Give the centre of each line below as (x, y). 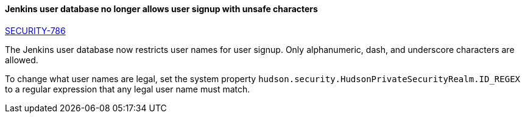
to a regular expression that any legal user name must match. (128, 89)
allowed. (22, 60)
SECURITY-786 (35, 30)
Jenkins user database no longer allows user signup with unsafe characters (161, 9)
